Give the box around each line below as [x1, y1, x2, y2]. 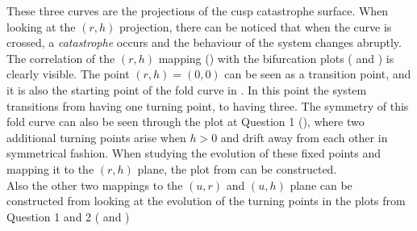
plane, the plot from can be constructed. [137, 160, 337, 177]
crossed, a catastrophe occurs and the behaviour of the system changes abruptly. [6, 34, 402, 51]
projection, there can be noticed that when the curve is [119, 18, 392, 35]
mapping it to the [6, 160, 94, 177]
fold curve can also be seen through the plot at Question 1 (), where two [6, 113, 365, 130]
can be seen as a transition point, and [224, 65, 411, 82]
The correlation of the [6, 49, 115, 66]
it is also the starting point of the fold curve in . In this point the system [6, 81, 367, 98]
